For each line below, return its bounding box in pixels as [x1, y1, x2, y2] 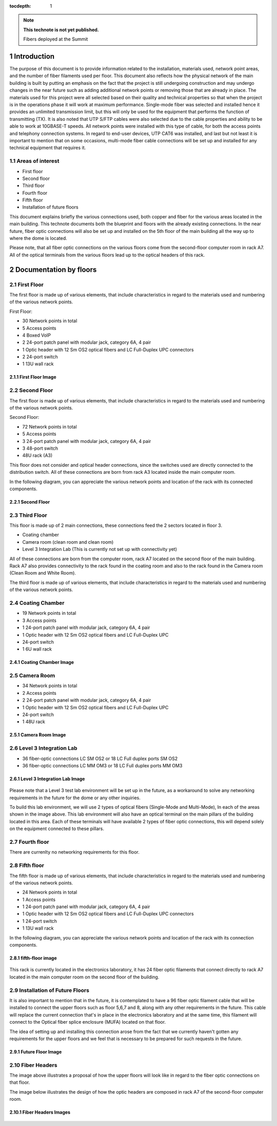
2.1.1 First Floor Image [9, 374, 56, 380]
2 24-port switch [22, 354, 58, 360]
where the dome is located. [9, 235, 68, 242]
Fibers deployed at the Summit [23, 36, 88, 42]
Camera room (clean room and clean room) [22, 539, 114, 545]
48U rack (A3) [22, 452, 53, 458]
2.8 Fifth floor [9, 862, 45, 869]
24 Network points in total [22, 889, 77, 895]
